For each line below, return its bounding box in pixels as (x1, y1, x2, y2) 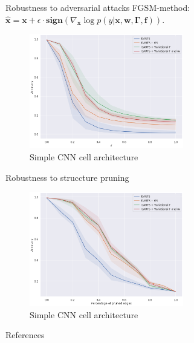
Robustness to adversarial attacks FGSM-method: (5, 1, 190, 13)
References (5, 328, 45, 341)
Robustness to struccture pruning (5, 171, 129, 183)
